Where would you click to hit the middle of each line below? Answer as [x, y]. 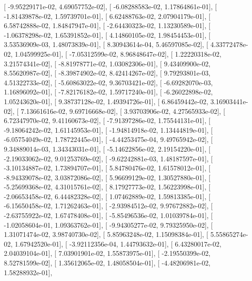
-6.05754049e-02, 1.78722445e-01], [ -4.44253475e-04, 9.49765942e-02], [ [108, 139]
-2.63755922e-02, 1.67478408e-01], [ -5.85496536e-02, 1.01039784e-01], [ [108, 215]
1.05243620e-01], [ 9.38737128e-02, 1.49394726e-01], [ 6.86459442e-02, [106, 101]
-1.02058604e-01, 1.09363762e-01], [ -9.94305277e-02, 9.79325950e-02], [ [108, 225]
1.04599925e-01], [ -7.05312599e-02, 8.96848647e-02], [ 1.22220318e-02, [118, 54]
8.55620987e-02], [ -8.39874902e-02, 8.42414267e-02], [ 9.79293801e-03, [107, 73]
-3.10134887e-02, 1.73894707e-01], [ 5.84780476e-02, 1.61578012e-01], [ [107, 168]
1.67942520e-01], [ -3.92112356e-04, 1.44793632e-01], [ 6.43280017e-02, [118, 243]
